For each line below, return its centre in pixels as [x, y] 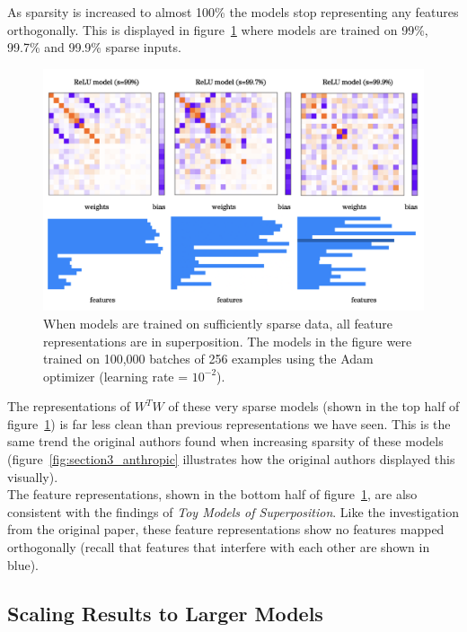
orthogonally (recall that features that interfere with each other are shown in [219, 547]
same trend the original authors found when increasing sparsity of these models [225, 441]
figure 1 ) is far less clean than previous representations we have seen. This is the [229, 423]
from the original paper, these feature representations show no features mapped [226, 529]
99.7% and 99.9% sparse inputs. [94, 47]
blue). [23, 564]
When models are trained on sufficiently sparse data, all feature [218, 323]
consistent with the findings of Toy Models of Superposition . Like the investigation [233, 511]
